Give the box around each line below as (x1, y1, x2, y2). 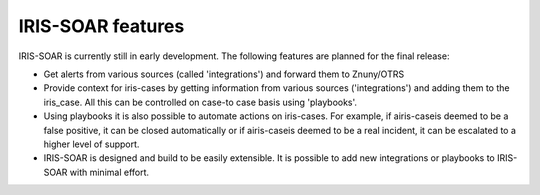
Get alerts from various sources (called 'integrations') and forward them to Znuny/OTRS (43, 68, 405, 80)
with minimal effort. (69, 166, 150, 178)
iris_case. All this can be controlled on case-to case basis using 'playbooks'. (43, 96, 358, 108)
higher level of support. (43, 138, 140, 150)
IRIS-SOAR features (18, 15, 185, 37)
